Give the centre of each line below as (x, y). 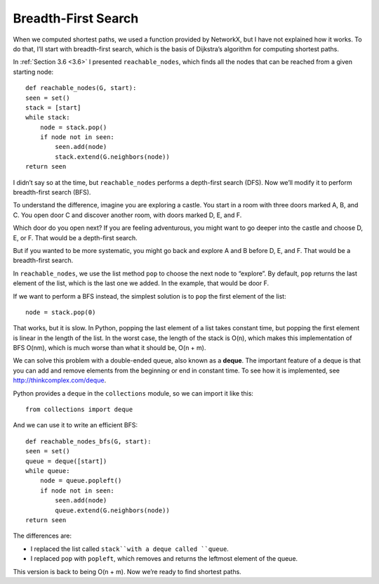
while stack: (48, 117)
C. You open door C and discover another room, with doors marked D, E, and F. (127, 215)
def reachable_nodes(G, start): (81, 88)
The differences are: (42, 536)
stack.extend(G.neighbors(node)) (112, 157)
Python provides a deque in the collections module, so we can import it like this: (133, 393)
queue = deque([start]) (66, 461)
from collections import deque (79, 410)
